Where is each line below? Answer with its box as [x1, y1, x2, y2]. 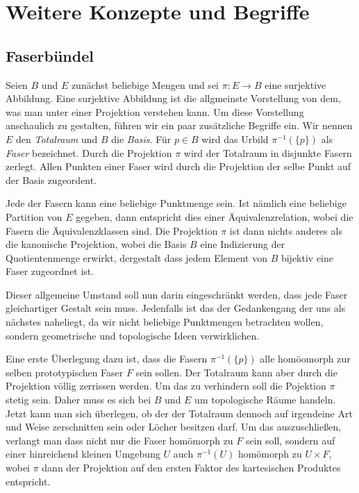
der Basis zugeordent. [6, 172, 97, 187]
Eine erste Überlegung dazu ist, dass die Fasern [6, 351, 208, 366]
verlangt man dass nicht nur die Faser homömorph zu [6, 433, 233, 447]
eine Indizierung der [200, 237, 285, 251]
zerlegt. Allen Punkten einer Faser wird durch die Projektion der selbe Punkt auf [6, 159, 351, 174]
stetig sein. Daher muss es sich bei [6, 392, 151, 407]
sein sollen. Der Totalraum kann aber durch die [135, 365, 337, 379]
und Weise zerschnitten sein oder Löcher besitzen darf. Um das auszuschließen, [6, 419, 342, 434]
